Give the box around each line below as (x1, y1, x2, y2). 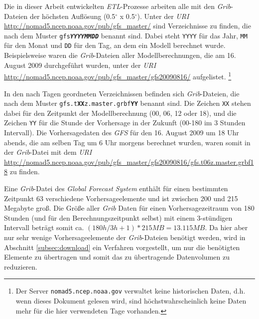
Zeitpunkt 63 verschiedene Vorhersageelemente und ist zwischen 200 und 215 (4, 193, 238, 203)
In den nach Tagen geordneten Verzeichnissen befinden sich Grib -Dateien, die (4, 88, 240, 98)
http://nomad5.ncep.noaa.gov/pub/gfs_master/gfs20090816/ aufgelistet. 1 (4, 70, 232, 81)
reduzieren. (4, 261, 37, 272)
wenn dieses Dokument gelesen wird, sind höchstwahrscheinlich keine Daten (15, 296, 247, 306)
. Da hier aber (205, 222, 248, 233)
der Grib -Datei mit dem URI (4, 147, 92, 157)
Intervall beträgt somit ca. (4, 222, 84, 233)
